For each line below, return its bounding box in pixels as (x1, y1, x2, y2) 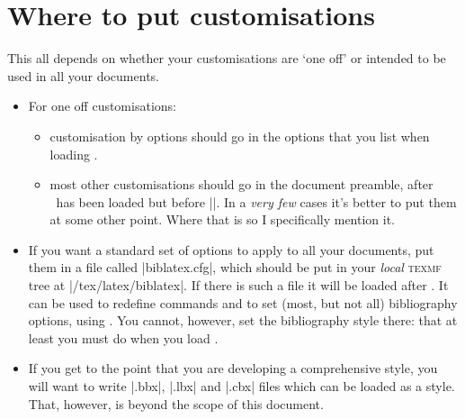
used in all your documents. (7, 66, 159, 85)
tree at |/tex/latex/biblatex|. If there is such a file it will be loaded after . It (28, 276, 449, 295)
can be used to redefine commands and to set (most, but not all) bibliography (28, 293, 458, 312)
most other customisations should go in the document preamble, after (49, 175, 434, 194)
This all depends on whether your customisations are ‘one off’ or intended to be (7, 49, 446, 68)
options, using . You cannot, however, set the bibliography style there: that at (28, 311, 458, 330)
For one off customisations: (28, 96, 176, 115)
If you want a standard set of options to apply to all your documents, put (28, 240, 434, 259)
